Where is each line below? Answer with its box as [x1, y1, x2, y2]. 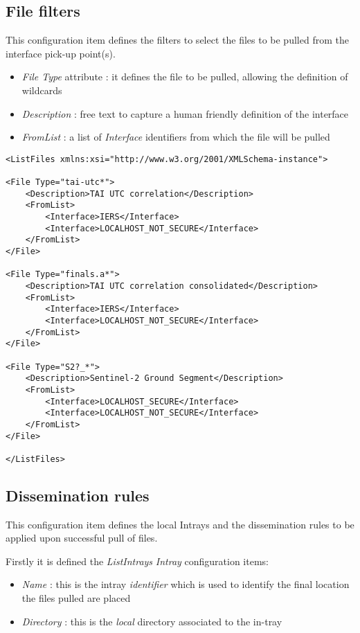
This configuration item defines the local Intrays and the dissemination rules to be [6, 517, 354, 531]
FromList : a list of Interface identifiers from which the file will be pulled [21, 130, 330, 144]
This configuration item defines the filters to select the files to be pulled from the [6, 33, 349, 47]
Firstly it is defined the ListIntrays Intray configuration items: [6, 553, 269, 568]
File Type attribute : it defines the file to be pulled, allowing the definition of [21, 69, 348, 84]
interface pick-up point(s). [6, 46, 116, 60]
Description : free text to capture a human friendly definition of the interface [21, 106, 349, 121]
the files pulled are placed [21, 591, 131, 605]
